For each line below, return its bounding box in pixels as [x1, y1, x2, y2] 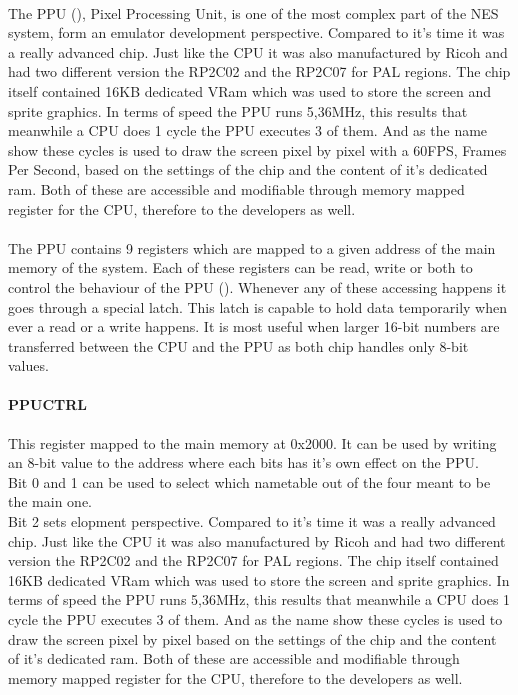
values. [8, 355, 49, 376]
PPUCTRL [8, 394, 88, 415]
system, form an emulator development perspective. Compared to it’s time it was [8, 22, 505, 43]
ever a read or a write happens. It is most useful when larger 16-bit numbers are [8, 316, 500, 337]
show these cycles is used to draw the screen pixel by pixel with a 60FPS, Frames [8, 139, 507, 160]
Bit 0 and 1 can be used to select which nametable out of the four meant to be [8, 471, 491, 492]
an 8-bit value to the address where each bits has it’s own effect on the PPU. [8, 452, 479, 473]
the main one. [8, 491, 92, 512]
